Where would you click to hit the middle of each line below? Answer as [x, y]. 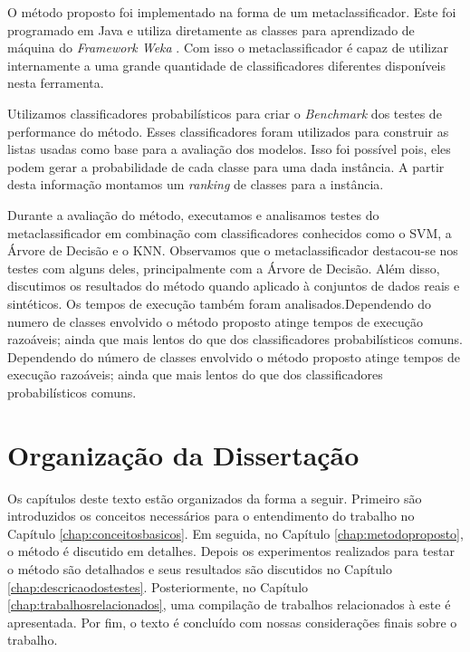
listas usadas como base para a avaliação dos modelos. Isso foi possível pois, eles [229, 149]
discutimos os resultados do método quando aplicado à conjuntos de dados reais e [234, 286]
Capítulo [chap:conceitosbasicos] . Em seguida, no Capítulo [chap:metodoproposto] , [235, 533]
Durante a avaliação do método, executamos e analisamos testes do [193, 214]
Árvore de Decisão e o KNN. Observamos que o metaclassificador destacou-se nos [233, 250]
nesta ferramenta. [56, 83]
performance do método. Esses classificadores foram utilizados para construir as [228, 131]
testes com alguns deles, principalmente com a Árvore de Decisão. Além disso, [224, 268]
